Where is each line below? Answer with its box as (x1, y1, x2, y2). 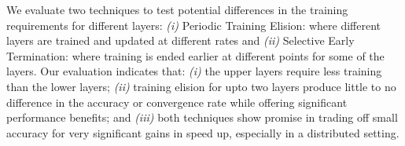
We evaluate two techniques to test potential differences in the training (6, 2, 348, 17)
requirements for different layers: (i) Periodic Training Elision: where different (6, 16, 381, 33)
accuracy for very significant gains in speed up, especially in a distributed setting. (6, 124, 399, 141)
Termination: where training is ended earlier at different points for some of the (6, 47, 385, 64)
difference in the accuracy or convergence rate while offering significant (6, 93, 348, 110)
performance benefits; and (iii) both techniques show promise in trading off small (6, 109, 398, 126)
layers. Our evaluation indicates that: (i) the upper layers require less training (6, 63, 382, 79)
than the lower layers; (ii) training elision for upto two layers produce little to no (6, 78, 396, 94)
